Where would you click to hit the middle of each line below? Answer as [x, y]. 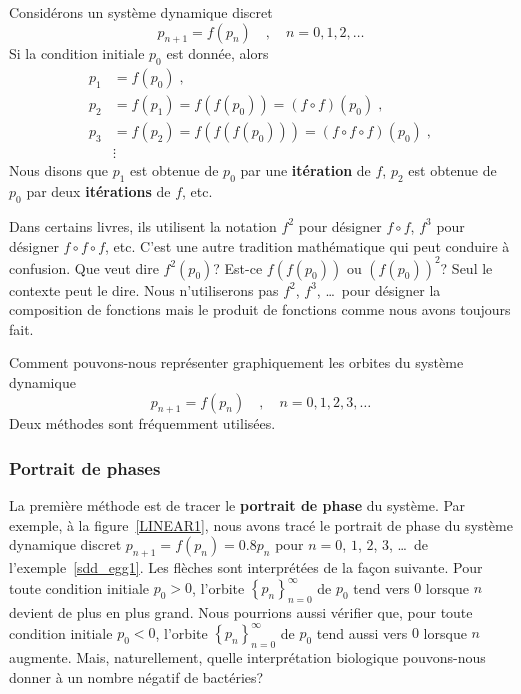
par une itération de [305, 170]
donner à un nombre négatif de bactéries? [136, 676]
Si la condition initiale [77, 53]
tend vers [381, 587]
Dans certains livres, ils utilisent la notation [143, 225]
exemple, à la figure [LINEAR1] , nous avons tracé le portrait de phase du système [261, 524]
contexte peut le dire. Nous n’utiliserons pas [144, 289]
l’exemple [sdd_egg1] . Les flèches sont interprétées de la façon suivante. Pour [246, 567]
